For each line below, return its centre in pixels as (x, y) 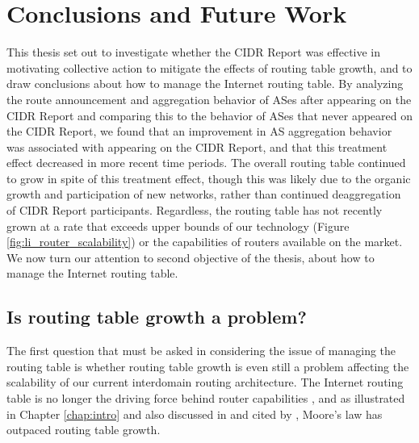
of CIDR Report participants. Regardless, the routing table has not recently (195, 210)
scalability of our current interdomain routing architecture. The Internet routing (205, 382)
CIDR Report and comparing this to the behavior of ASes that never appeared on (210, 115)
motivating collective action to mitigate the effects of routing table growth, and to (209, 67)
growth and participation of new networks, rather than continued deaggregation (204, 194)
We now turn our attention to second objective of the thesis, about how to (191, 257)
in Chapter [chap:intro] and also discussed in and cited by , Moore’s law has (195, 414)
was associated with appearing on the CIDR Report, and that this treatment (197, 146)
